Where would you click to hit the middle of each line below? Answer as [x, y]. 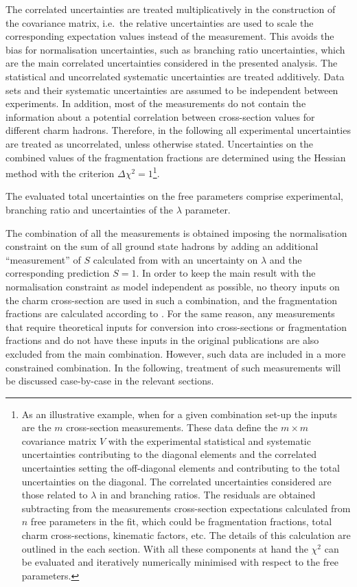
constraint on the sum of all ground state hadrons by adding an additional [162, 246]
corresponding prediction [58, 273]
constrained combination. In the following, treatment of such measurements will [173, 367]
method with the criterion [60, 173]
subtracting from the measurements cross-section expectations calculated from [186, 508]
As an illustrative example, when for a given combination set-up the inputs [180, 414]
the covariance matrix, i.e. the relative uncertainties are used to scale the [160, 22]
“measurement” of [43, 259]
